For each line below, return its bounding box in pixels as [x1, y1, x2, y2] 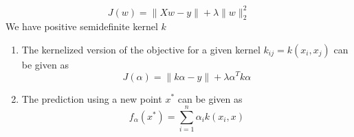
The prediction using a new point [21, 91, 162, 105]
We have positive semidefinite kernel [5, 19, 158, 34]
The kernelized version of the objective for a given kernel [21, 42, 261, 56]
